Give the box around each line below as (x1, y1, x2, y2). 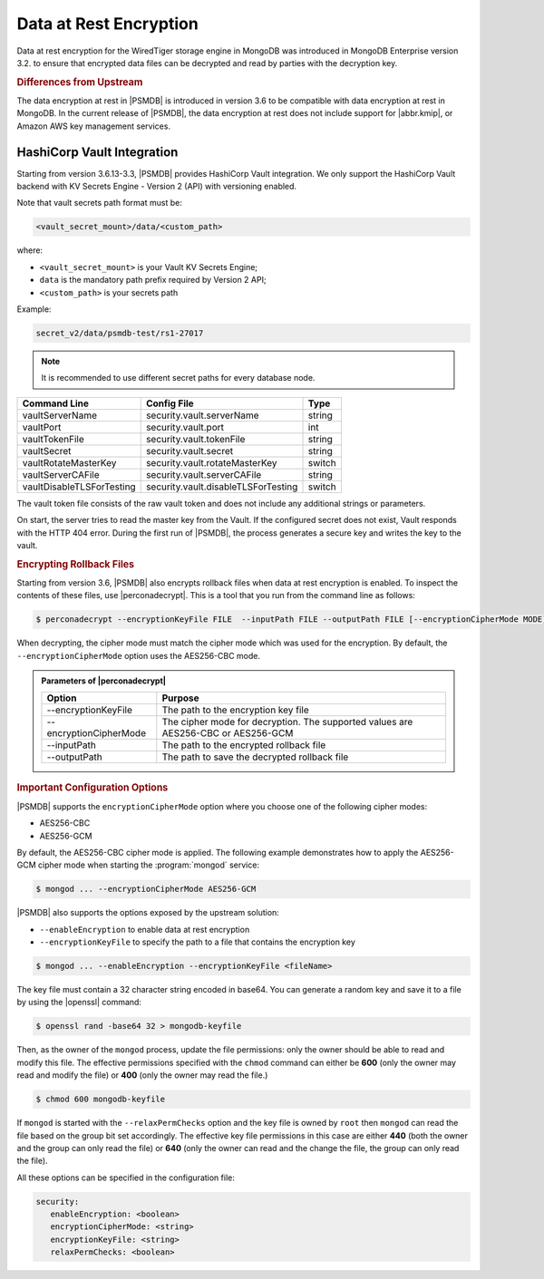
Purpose (161, 692, 199, 704)
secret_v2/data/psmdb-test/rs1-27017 (35, 327, 204, 338)
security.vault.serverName (145, 409, 259, 421)
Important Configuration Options (16, 781, 169, 794)
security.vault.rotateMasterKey (145, 456, 277, 469)
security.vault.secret (145, 444, 234, 457)
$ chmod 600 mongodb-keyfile (35, 1094, 166, 1105)
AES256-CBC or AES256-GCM (161, 727, 294, 740)
